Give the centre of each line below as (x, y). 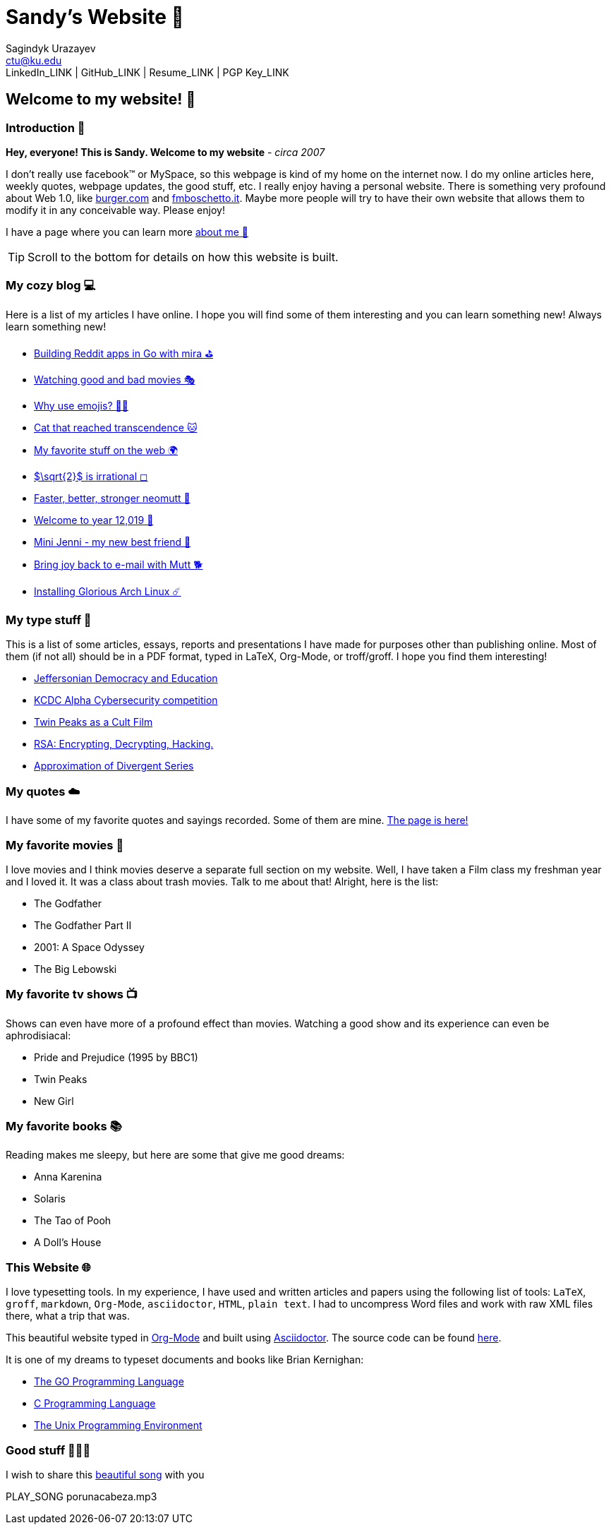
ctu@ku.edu (34, 60)
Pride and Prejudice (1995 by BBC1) (116, 1057)
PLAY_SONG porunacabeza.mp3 (81, 1496)
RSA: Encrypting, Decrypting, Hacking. (124, 744)
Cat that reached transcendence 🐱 (116, 427)
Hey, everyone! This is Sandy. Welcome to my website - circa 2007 (165, 152)
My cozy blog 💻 (51, 286)
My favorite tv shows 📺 (72, 994)
